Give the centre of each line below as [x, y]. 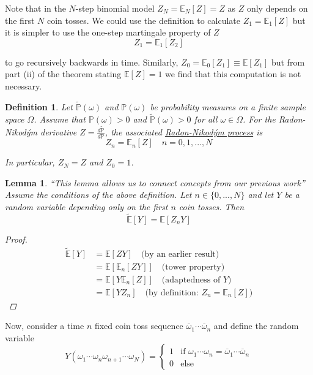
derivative [59, 132]
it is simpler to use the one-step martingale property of [108, 32]
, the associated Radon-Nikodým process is [184, 132]
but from [288, 62]
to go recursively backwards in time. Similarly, [92, 62]
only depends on [277, 8]
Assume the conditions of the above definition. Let [98, 195]
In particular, [30, 162]
